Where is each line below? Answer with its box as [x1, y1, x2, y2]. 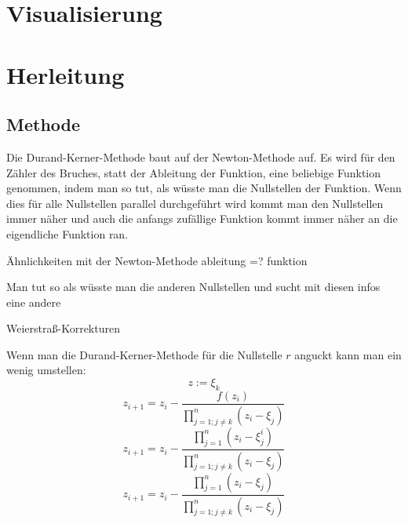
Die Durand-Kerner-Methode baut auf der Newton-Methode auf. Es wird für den [6, 148, 395, 165]
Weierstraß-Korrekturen [6, 320, 120, 337]
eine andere [6, 293, 61, 310]
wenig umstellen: [6, 362, 86, 378]
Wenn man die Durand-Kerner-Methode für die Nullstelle [6, 346, 282, 362]
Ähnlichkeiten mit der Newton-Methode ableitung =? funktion [6, 252, 308, 268]
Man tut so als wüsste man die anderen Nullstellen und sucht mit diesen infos [6, 278, 381, 295]
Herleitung [6, 58, 125, 90]
